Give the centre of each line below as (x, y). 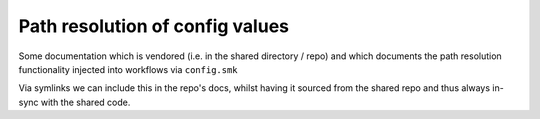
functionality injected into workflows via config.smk (128, 69)
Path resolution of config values (154, 26)
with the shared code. (85, 102)
